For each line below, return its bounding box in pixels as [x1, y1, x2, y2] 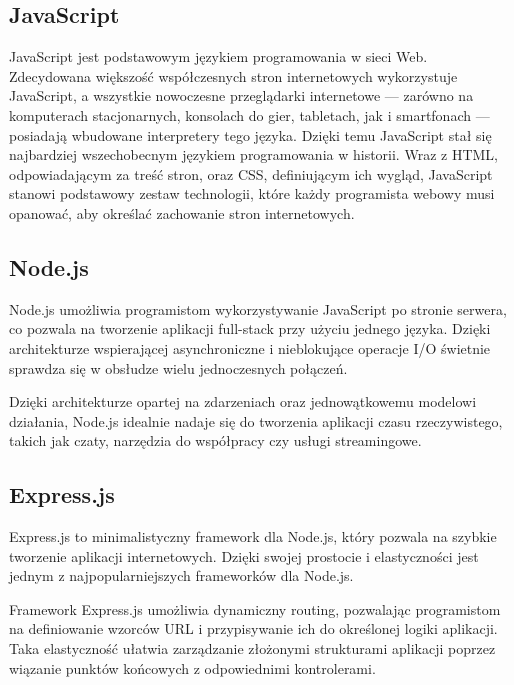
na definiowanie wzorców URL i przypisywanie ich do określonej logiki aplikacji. [9, 618, 498, 639]
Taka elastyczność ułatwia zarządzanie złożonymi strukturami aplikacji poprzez [9, 638, 496, 659]
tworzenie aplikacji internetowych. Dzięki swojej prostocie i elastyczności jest [9, 545, 479, 566]
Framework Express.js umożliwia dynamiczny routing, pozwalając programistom [9, 598, 501, 619]
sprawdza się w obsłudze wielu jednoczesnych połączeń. [9, 357, 348, 378]
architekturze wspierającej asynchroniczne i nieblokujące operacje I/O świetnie [9, 337, 491, 358]
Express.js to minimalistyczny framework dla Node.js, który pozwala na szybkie [9, 526, 497, 547]
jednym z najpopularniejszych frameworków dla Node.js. [9, 565, 354, 586]
